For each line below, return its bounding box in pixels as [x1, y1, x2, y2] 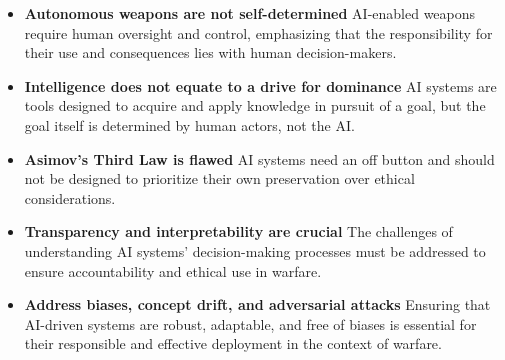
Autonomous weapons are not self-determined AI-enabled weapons [24, 3, 476, 23]
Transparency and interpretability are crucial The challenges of [24, 221, 453, 242]
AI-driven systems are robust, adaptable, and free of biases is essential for [24, 313, 477, 334]
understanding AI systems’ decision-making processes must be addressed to [24, 240, 486, 261]
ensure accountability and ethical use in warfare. [24, 260, 322, 281]
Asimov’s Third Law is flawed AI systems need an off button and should [24, 148, 495, 169]
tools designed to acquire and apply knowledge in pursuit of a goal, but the [24, 95, 486, 116]
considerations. [24, 187, 116, 208]
